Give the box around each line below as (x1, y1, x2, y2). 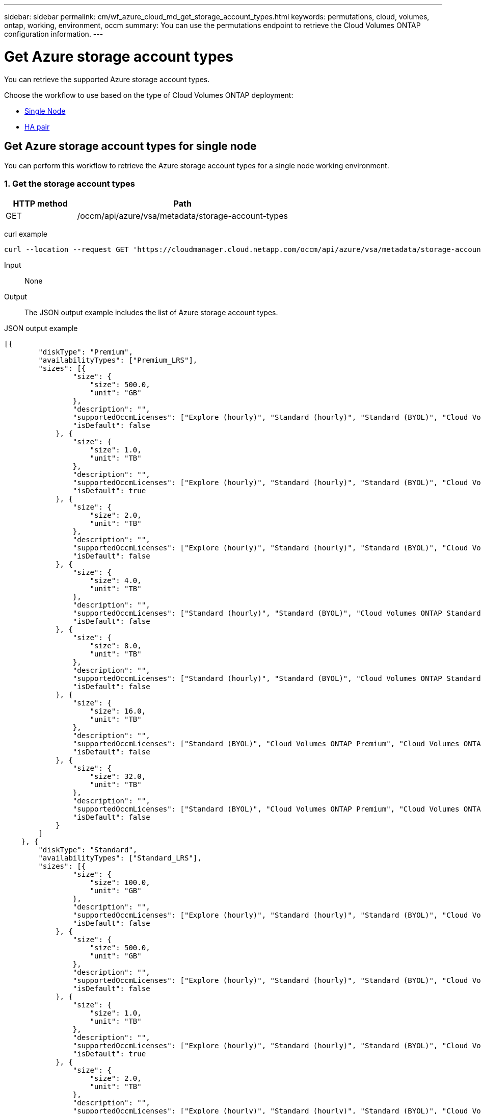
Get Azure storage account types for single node (4, 139, 257, 153)
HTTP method (13, 198, 68, 209)
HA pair (24, 122, 50, 131)
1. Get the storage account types (4, 178, 135, 189)
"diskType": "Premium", (38, 348, 133, 357)
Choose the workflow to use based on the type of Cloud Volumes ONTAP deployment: (4, 90, 293, 99)
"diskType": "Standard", (38, 846, 138, 854)
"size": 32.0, (90, 772, 146, 781)
